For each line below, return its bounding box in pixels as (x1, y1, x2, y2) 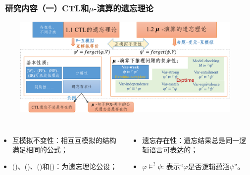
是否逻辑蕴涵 (188, 161, 230, 171)
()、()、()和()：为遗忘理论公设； (12, 161, 117, 171)
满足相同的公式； (12, 144, 68, 155)
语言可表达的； (149, 144, 198, 155)
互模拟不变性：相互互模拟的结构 (12, 135, 116, 145)
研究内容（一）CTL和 (5, 1, 89, 14)
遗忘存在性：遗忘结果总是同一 (142, 135, 240, 145)
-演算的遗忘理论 (94, 1, 153, 14)
